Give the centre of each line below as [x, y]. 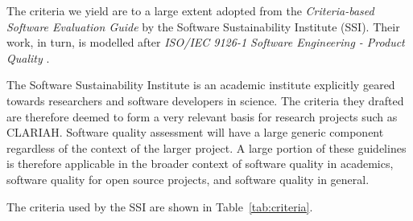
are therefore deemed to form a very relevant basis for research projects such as [202, 116]
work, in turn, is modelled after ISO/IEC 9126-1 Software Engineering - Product [206, 42]
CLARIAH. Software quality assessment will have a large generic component [195, 132]
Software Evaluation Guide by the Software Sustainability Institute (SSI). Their [203, 26]
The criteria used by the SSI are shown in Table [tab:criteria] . [160, 206]
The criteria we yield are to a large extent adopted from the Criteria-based [190, 10]
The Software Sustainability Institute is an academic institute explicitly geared [201, 85]
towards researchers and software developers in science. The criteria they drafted [205, 100]
